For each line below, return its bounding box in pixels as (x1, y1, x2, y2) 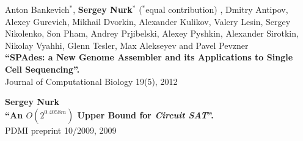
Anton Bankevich (5, 3, 70, 15)
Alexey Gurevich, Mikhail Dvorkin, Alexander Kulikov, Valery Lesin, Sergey (5, 15, 291, 27)
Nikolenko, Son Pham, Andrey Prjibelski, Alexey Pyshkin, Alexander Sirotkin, (5, 27, 299, 40)
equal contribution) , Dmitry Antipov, (145, 3, 288, 15)
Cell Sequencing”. (5, 62, 80, 75)
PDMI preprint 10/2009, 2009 (5, 123, 117, 136)
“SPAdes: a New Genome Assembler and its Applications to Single (5, 51, 293, 63)
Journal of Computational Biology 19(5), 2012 (5, 74, 178, 87)
